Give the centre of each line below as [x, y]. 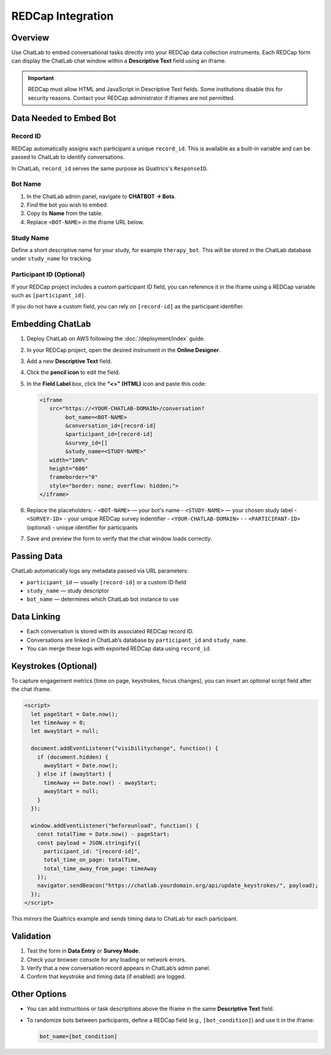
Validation [31, 936]
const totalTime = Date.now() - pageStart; [103, 834]
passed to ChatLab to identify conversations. [68, 157]
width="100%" [69, 460]
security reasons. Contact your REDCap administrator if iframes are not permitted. [131, 97]
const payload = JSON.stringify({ [89, 843]
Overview [30, 38]
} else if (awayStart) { [74, 774]
